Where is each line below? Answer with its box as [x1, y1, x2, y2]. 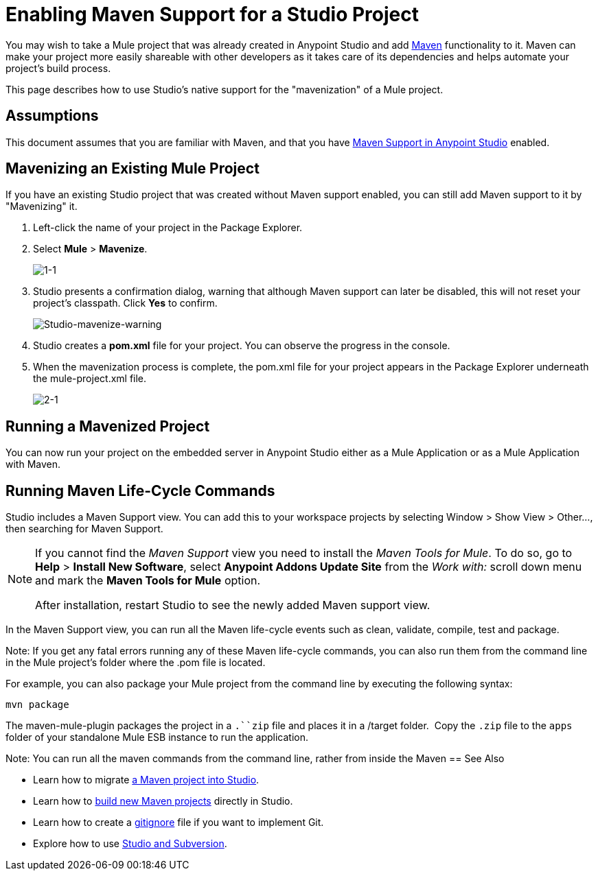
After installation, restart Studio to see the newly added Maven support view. [35, 598, 430, 613]
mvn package [5, 699, 69, 711]
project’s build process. [5, 62, 111, 74]
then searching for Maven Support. [5, 523, 163, 535]
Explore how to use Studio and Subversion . [33, 838, 227, 850]
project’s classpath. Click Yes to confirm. [33, 297, 218, 309]
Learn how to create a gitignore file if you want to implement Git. [33, 816, 324, 829]
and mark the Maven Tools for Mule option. [35, 573, 261, 588]
